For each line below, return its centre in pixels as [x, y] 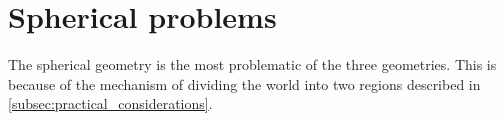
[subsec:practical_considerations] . [110, 103]
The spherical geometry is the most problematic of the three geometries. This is [252, 64]
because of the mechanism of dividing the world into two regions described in [244, 83]
